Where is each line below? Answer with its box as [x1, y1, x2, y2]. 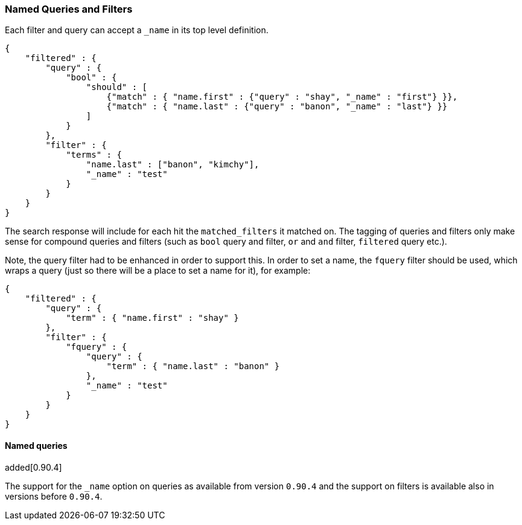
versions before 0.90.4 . [5, 491, 103, 501]
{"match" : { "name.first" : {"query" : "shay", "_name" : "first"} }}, [106, 92, 458, 102]
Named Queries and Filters [5, 3, 133, 15]
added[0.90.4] [5, 462, 62, 472]
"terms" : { [66, 150, 122, 160]
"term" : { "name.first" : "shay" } [66, 313, 239, 323]
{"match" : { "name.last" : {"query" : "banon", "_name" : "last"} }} [106, 101, 448, 112]
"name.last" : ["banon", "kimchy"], [86, 159, 259, 170]
